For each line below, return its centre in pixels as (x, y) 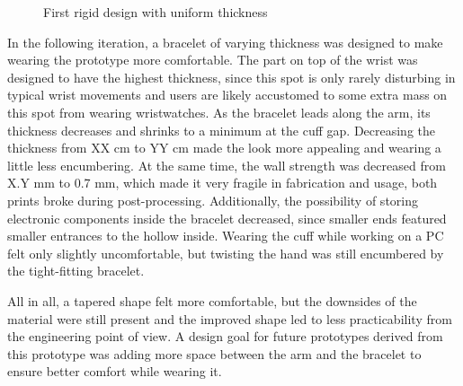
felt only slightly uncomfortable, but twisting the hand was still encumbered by (226, 253)
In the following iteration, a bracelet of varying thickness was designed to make (225, 42)
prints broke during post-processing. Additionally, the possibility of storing (213, 200)
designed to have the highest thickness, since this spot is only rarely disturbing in (231, 77)
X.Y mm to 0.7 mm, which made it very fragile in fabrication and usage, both (223, 183)
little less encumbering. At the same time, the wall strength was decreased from (227, 165)
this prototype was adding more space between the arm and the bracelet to (214, 353)
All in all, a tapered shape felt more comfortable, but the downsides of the (212, 300)
